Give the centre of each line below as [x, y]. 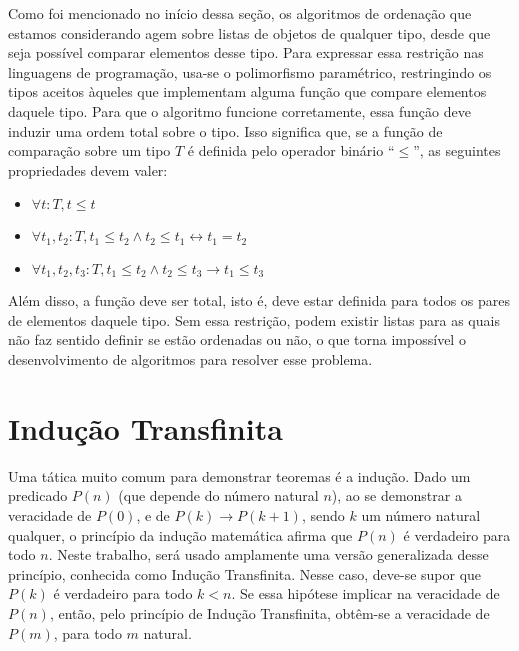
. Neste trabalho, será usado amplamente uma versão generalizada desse [268, 554]
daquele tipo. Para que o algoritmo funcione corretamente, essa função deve [239, 110]
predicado [38, 495]
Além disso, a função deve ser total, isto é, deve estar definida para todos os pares [259, 300]
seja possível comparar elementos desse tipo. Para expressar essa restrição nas [246, 52]
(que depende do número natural [218, 495]
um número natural [421, 514]
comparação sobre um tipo [89, 150]
